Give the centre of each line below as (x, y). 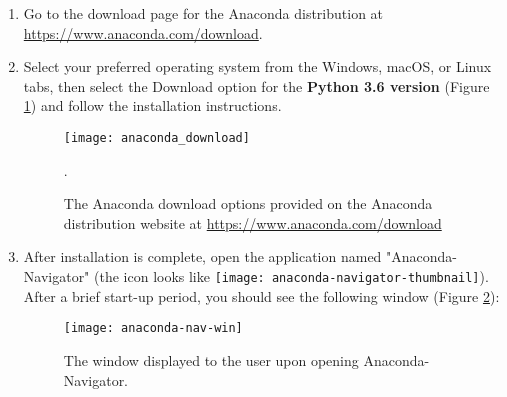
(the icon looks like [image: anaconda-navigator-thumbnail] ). (291, 276)
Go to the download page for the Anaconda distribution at (203, 13)
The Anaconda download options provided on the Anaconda (248, 203)
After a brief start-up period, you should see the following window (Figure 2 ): (261, 295)
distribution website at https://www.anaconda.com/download (252, 222)
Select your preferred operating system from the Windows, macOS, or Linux (257, 66)
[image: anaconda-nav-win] (153, 328)
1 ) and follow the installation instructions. (152, 105)
